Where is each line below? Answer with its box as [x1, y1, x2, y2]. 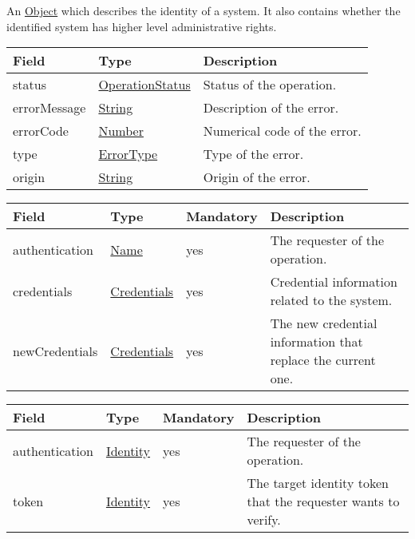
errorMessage [13, 98, 86, 117]
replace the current [270, 351, 376, 370]
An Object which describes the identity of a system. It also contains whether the [6, 2, 401, 18]
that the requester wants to [247, 492, 400, 511]
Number [98, 121, 144, 141]
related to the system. [270, 291, 393, 310]
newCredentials [13, 341, 98, 360]
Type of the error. [203, 145, 304, 164]
